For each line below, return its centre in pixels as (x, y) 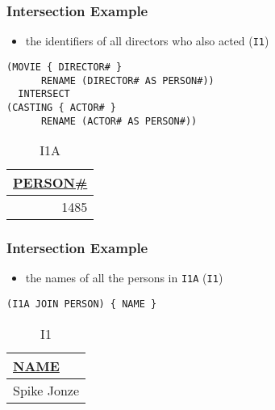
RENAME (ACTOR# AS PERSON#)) (119, 121)
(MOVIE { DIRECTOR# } (65, 67)
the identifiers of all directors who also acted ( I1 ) (147, 41)
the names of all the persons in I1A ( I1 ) (124, 278)
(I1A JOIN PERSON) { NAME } (82, 304)
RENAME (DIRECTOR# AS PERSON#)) (127, 80)
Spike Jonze (46, 390)
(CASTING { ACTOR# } (62, 107)
